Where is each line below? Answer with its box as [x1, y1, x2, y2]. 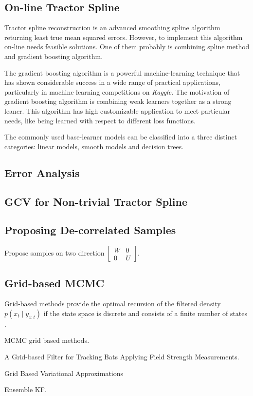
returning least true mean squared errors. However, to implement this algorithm [4, 32, 243, 42]
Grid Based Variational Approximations [4, 368, 124, 378]
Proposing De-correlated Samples [4, 222, 176, 238]
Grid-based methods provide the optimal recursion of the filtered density [4, 298, 221, 309]
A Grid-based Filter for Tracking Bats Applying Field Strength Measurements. [4, 352, 239, 362]
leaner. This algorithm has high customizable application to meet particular [4, 105, 230, 116]
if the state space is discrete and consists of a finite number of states [43, 308, 248, 318]
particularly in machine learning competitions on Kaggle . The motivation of [4, 86, 230, 97]
